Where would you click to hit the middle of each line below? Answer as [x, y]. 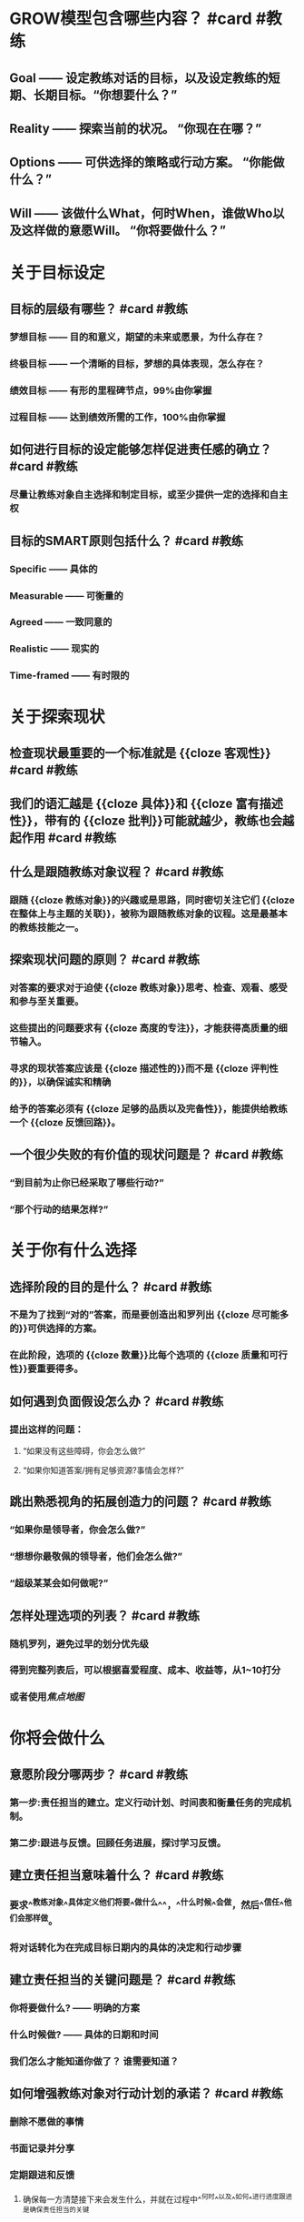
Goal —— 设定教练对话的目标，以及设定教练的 [139, 78]
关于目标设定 [58, 273]
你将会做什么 [58, 1738]
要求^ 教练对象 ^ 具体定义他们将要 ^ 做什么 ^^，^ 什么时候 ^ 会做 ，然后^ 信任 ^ [147, 1904]
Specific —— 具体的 [54, 569]
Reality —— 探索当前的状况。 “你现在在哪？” [136, 128]
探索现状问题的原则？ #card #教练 [105, 959]
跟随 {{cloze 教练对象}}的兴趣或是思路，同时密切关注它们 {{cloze [152, 900]
